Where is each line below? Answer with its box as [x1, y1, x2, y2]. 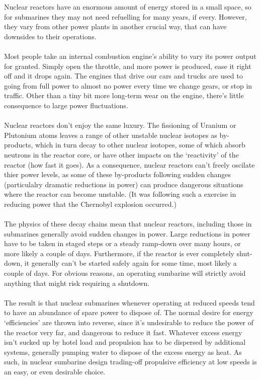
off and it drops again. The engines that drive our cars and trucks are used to [4, 70, 243, 81]
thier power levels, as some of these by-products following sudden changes [4, 169, 231, 180]
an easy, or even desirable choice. [4, 366, 106, 376]
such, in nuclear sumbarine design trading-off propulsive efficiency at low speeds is [4, 356, 257, 367]
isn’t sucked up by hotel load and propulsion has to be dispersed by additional [4, 337, 246, 347]
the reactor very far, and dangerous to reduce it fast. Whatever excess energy [4, 327, 242, 337]
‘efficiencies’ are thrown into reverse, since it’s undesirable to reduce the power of [4, 317, 254, 327]
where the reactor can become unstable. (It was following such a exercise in [4, 189, 236, 199]
